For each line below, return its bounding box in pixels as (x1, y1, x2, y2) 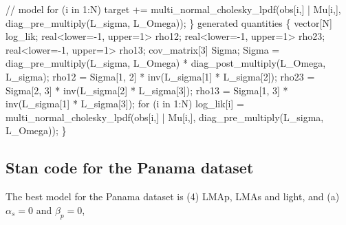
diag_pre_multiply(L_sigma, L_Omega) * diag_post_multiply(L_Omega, (6, 56, 326, 70)
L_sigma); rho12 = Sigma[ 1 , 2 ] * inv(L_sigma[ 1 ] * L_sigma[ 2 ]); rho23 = (6, 69, 315, 83)
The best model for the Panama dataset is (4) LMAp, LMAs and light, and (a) (6, 189, 340, 204)
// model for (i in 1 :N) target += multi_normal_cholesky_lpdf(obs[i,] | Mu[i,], (6, 2, 341, 16)
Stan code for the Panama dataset (6, 157, 254, 178)
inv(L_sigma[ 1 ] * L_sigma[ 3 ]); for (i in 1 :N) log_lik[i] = (6, 96, 244, 111)
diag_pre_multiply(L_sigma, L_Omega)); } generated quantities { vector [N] (6, 15, 332, 30)
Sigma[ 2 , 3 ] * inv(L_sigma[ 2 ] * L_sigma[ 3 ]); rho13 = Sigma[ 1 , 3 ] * (6, 83, 288, 97)
